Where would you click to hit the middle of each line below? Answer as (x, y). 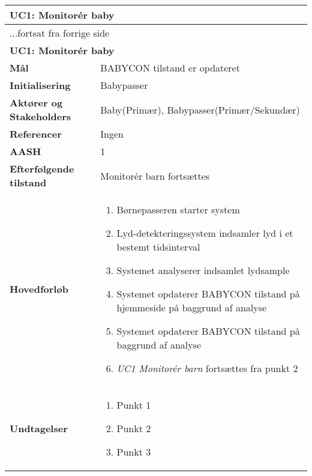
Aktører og (36, 102)
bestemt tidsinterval (158, 247)
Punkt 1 (134, 405)
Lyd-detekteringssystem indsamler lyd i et (205, 233)
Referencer (36, 134)
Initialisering (40, 85)
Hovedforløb (39, 289)
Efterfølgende (42, 169)
